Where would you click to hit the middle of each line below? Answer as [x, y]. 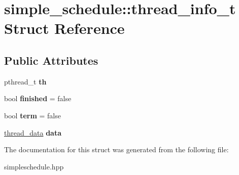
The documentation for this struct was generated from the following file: [116, 149]
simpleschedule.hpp [34, 166]
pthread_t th [25, 81]
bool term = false [32, 115]
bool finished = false [38, 98]
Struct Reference [64, 28]
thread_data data [33, 132]
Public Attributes [51, 60]
